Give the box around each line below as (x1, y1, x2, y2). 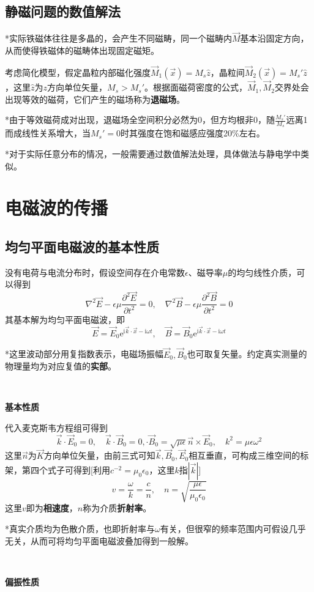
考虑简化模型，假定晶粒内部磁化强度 (5, 65, 151, 78)
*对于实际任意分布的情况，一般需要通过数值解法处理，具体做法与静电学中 (5, 147, 301, 160)
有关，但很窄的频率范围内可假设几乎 (160, 522, 306, 535)
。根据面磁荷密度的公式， (144, 81, 248, 94)
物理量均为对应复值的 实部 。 (5, 360, 116, 372)
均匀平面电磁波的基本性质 (5, 237, 159, 256)
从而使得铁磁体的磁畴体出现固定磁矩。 (5, 44, 159, 57)
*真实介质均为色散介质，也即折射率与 (5, 522, 155, 535)
